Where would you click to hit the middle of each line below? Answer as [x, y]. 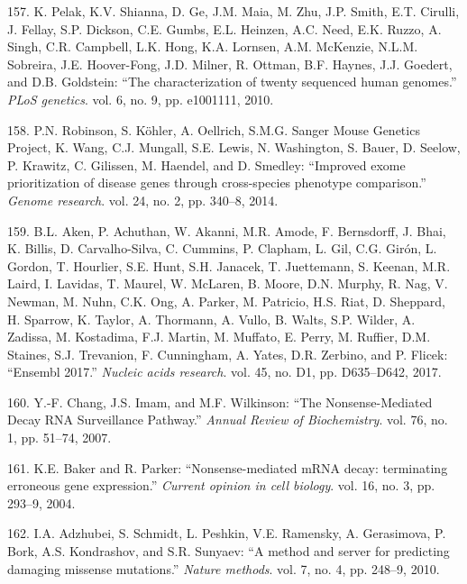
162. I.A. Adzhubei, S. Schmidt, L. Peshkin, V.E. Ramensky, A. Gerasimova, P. [227, 533]
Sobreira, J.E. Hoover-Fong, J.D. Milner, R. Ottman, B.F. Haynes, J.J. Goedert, [230, 64]
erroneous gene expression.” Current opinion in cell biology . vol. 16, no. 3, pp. [221, 485]
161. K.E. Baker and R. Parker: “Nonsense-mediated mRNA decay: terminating [228, 467]
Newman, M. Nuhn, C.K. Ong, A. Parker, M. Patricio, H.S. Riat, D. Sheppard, [226, 301]
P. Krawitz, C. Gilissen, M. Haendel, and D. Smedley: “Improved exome [206, 164]
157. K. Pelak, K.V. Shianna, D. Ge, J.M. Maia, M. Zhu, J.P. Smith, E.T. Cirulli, [233, 11]
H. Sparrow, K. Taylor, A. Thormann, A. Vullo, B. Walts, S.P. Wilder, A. [211, 319]
